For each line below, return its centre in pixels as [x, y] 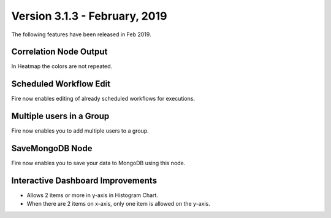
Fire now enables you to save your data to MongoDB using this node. [98, 163]
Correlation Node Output [59, 52]
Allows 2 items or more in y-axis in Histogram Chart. [93, 195]
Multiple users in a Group [60, 116]
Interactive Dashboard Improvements [84, 180]
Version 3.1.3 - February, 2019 [89, 16]
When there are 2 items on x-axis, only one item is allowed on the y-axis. [119, 204]
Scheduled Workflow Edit [61, 84]
